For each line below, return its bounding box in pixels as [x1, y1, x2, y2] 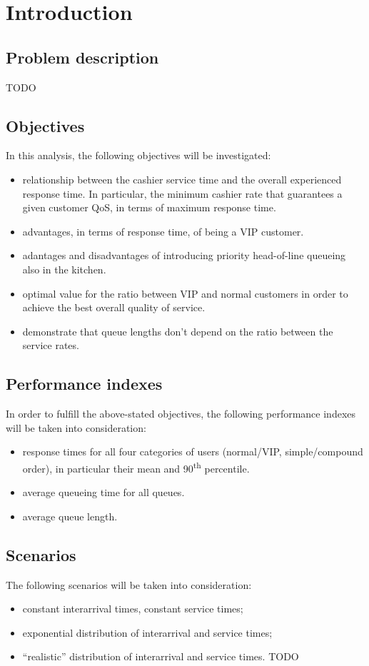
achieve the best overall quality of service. [22, 300, 206, 315]
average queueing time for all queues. [22, 485, 185, 500]
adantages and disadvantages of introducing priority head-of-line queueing [22, 248, 346, 263]
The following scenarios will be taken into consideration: [6, 577, 252, 592]
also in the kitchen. [22, 261, 106, 276]
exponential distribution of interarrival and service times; [22, 625, 273, 640]
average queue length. [22, 508, 118, 523]
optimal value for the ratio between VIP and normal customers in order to [22, 286, 348, 301]
